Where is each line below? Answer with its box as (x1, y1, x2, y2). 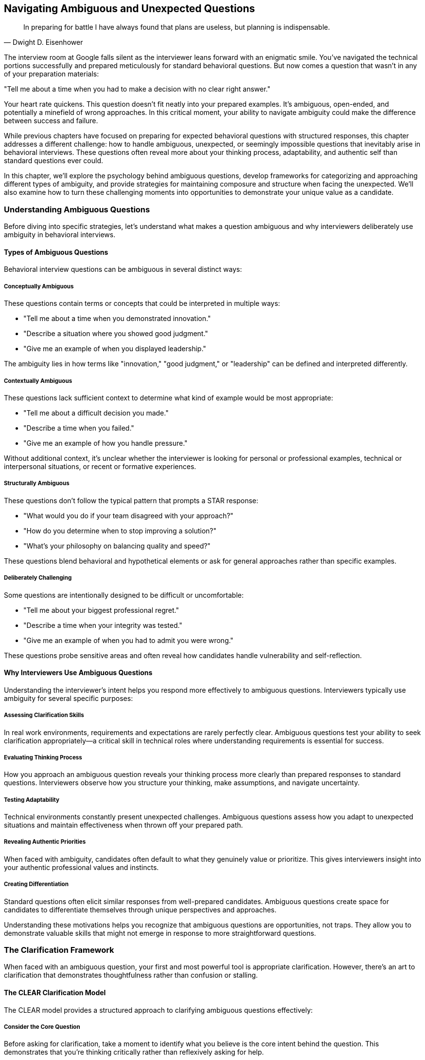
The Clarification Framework (4, 945, 114, 955)
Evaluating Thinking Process (4, 754, 82, 761)
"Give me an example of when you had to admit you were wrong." (23, 636, 233, 644)
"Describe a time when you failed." (23, 423, 134, 432)
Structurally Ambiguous (4, 480, 70, 487)
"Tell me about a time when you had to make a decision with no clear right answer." (4, 85, 270, 94)
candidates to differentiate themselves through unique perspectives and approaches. (4, 905, 277, 914)
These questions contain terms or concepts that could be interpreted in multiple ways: (4, 299, 280, 308)
